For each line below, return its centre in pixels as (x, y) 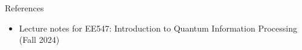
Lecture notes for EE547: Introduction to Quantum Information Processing (158, 28)
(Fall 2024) (39, 40)
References (24, 8)
